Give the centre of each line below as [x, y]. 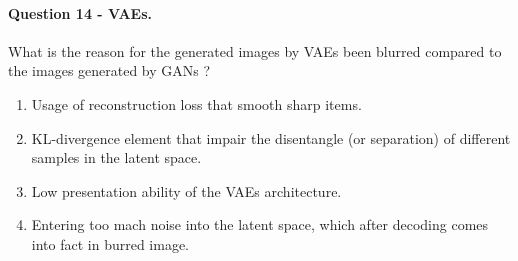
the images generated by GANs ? [109, 70]
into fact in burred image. [110, 243]
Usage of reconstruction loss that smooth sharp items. [196, 103]
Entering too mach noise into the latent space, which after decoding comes [260, 224]
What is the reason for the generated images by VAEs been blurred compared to [255, 50]
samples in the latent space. [116, 157]
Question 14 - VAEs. [80, 12]
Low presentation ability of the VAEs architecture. [186, 190]
